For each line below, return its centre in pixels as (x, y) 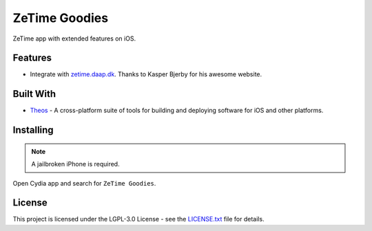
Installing (33, 130)
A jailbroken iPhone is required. (75, 164)
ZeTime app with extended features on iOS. (74, 38)
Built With (34, 94)
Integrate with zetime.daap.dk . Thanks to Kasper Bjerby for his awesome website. (146, 74)
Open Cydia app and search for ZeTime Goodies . (84, 183)
